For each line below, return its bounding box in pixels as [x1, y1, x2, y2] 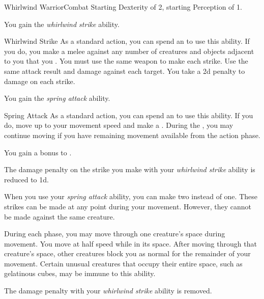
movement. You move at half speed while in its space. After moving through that [4, 238, 257, 249]
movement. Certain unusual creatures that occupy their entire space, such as [4, 258, 243, 268]
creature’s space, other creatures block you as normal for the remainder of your [4, 248, 251, 259]
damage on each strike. [4, 75, 75, 86]
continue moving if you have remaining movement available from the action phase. [4, 129, 260, 140]
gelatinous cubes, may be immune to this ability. [4, 268, 156, 279]
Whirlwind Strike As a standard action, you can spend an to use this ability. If [4, 36, 250, 46]
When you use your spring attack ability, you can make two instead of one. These [4, 191, 257, 202]
